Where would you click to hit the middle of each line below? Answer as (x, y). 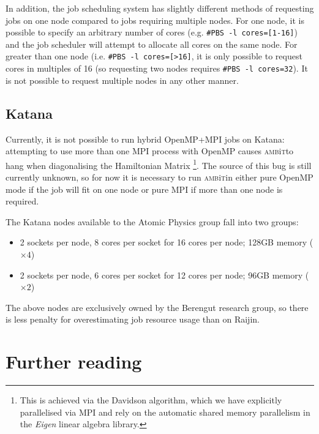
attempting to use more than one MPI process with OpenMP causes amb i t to (150, 151)
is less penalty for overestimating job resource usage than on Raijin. (133, 319)
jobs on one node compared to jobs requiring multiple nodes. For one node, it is (155, 20)
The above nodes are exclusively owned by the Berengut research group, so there (157, 307)
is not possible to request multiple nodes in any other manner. (122, 80)
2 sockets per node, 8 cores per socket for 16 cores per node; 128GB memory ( (167, 242)
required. (22, 201)
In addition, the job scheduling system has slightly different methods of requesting (160, 8)
